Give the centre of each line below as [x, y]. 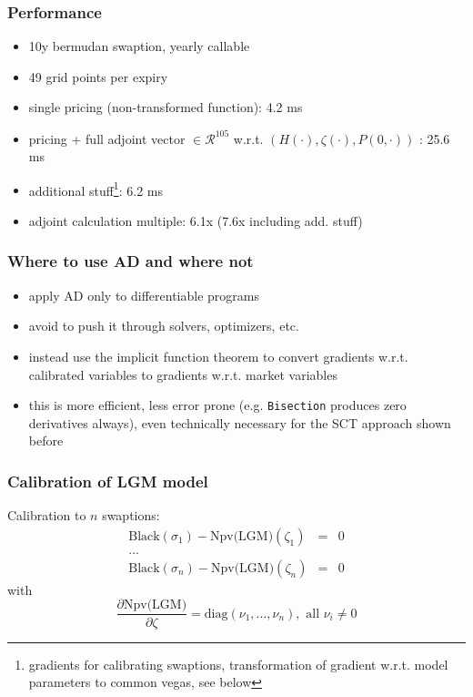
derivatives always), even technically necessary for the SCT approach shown [240, 422]
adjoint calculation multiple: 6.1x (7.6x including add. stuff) [196, 220]
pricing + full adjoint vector [107, 138]
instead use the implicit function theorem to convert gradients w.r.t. [218, 356]
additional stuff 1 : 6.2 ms [96, 189]
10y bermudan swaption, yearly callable [139, 46]
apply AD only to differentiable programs [144, 295]
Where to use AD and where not [131, 261]
